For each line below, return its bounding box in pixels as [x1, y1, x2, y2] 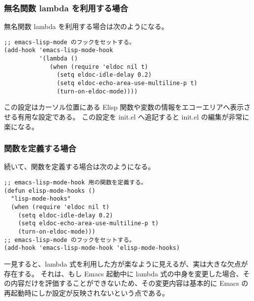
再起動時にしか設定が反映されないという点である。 [4, 287, 169, 298]
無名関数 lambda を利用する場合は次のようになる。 [4, 21, 169, 31]
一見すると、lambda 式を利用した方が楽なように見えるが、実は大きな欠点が [4, 258, 248, 269]
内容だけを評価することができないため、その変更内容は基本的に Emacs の [10, 278, 249, 288]
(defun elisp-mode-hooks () [4, 187, 96, 194]
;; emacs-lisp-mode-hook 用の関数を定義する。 [4, 179, 147, 186]
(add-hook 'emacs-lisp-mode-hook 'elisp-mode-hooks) [4, 244, 180, 252]
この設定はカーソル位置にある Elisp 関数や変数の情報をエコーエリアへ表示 [4, 102, 244, 112]
